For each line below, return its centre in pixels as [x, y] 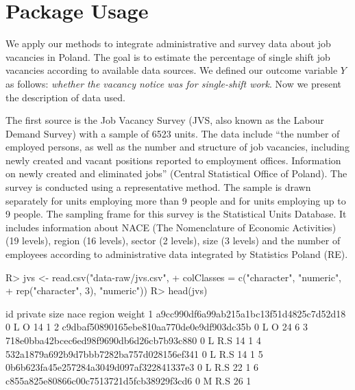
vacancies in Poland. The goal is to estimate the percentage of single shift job [168, 56]
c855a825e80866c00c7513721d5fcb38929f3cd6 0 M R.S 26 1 [128, 380]
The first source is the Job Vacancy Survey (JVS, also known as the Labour [165, 120]
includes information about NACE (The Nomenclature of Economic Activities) [171, 227]
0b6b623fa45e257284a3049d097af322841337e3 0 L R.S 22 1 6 [132, 367]
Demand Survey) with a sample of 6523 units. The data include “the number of [173, 133]
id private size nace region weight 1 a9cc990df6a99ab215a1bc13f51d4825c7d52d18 [176, 313]
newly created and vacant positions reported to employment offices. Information [173, 160]
